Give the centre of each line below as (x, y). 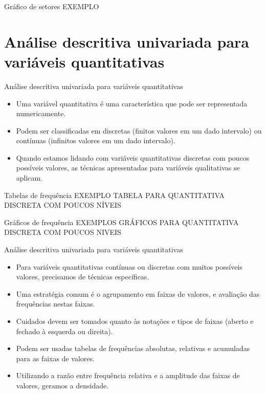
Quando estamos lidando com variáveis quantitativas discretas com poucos (133, 157)
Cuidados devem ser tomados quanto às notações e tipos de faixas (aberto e (135, 321)
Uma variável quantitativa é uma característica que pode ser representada (132, 103)
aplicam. (29, 178)
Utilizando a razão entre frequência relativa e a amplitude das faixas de (128, 375)
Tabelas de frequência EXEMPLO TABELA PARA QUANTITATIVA (114, 195)
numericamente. (41, 113)
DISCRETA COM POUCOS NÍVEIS (63, 205)
